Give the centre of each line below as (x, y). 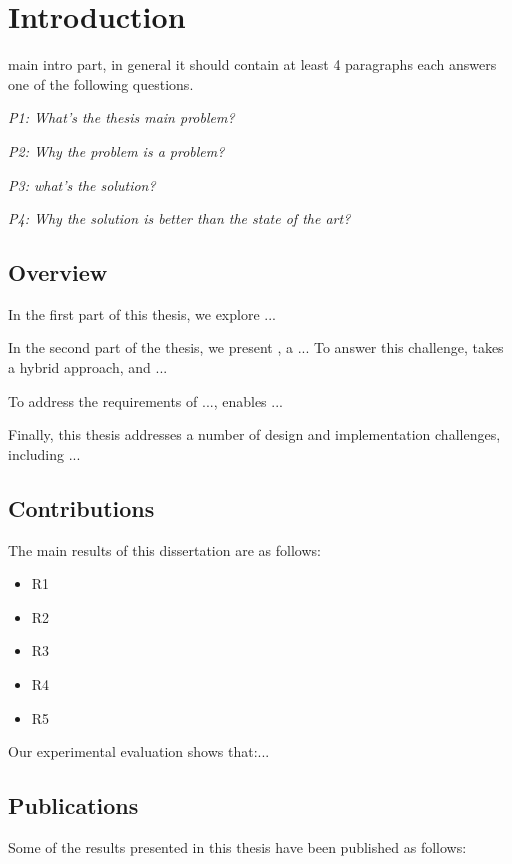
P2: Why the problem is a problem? (116, 150)
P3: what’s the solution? (82, 184)
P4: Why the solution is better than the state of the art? (179, 218)
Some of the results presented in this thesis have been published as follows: (237, 847)
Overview (58, 272)
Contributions (81, 507)
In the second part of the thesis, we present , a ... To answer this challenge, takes (256, 347)
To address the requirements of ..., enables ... (145, 400)
